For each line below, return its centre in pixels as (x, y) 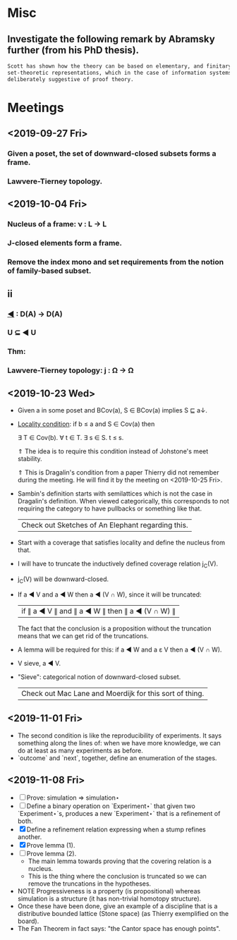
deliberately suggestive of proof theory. (71, 79)
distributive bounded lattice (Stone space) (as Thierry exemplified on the (123, 914)
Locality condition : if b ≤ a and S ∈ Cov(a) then (86, 424)
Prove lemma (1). (51, 846)
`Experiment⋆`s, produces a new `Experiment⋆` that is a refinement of (119, 814)
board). (28, 921)
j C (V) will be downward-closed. (63, 580)
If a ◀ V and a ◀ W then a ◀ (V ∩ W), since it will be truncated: (110, 594)
